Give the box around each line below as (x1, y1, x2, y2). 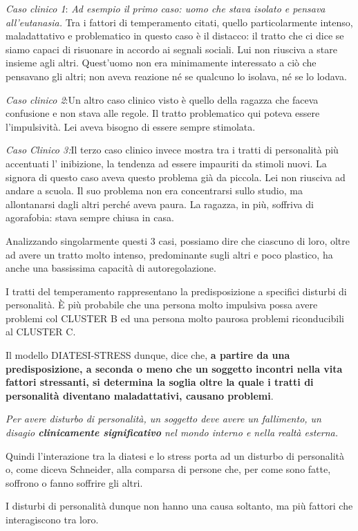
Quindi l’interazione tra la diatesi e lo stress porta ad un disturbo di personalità (6, 448, 344, 463)
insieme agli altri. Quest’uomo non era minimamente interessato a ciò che (6, 55, 317, 70)
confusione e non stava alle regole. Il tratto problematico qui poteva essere (6, 106, 320, 120)
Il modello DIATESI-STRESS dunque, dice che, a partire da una (6, 348, 290, 362)
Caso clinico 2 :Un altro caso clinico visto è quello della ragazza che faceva (6, 92, 319, 106)
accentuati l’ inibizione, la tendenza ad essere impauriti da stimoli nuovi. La (6, 156, 327, 170)
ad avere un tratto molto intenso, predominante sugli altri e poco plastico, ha (6, 247, 333, 261)
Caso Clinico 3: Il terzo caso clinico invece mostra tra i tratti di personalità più (6, 142, 339, 157)
